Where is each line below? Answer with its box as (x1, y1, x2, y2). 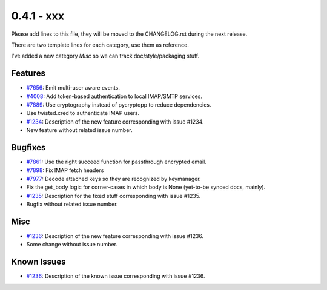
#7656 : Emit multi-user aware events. (26, 84, 121, 91)
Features (11, 68, 45, 79)
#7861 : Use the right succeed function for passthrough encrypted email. (26, 158, 207, 166)
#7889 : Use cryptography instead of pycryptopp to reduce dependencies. (26, 101, 211, 108)
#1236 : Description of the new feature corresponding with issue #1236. (26, 232, 204, 239)
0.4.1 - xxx (11, 9, 65, 22)
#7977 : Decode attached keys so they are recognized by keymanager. (26, 175, 201, 182)
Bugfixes (11, 142, 46, 153)
